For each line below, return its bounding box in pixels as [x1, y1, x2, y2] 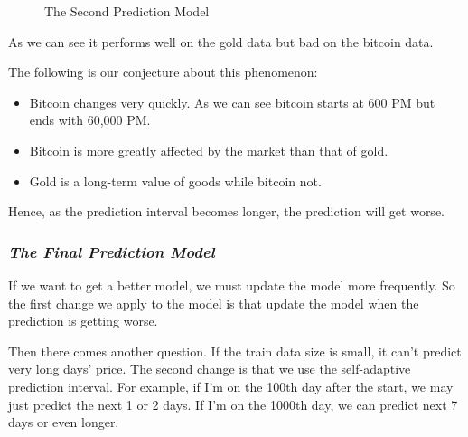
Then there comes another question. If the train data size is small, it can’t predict [8, 341, 462, 360]
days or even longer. [8, 413, 119, 432]
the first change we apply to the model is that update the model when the [8, 293, 419, 312]
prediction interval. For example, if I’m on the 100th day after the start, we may [8, 376, 454, 395]
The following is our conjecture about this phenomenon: [8, 62, 318, 81]
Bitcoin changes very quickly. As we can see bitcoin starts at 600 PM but [29, 92, 435, 111]
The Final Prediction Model [8, 240, 215, 262]
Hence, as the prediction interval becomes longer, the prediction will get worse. [8, 202, 445, 221]
